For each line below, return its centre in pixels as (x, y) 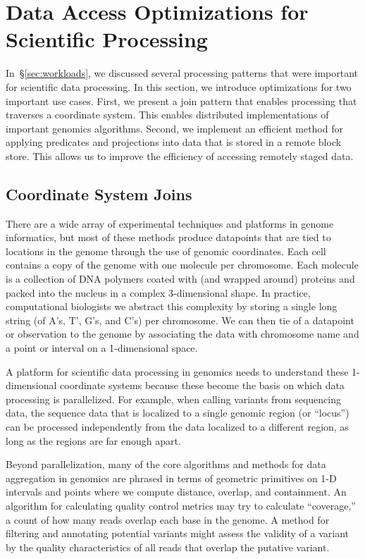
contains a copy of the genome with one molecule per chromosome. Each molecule (182, 265)
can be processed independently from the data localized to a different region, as (177, 426)
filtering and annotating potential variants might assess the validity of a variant (178, 533)
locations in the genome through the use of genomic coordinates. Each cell (166, 251)
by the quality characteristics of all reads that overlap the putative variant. (168, 547)
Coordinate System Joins (99, 193)
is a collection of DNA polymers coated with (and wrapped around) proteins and (180, 279)
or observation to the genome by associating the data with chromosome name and (182, 334)
